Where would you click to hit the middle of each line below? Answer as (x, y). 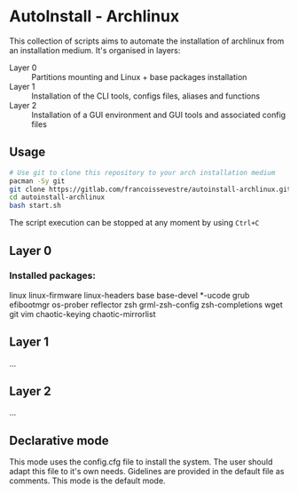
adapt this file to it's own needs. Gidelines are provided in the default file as (147, 472)
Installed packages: (52, 275)
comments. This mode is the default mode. (87, 481)
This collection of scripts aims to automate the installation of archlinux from (147, 41)
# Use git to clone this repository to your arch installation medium (142, 172)
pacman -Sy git (37, 181)
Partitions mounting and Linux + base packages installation (139, 76)
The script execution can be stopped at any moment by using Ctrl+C (134, 223)
